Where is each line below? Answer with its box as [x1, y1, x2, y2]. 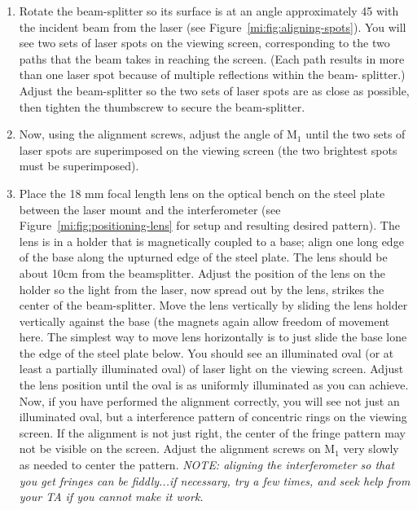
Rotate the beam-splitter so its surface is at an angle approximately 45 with [19, 2, 399, 19]
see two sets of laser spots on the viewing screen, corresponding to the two [19, 34, 390, 51]
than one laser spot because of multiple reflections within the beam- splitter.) [19, 66, 406, 83]
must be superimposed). [19, 157, 139, 174]
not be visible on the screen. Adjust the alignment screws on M [19, 440, 336, 457]
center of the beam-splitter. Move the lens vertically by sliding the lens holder [19, 297, 408, 314]
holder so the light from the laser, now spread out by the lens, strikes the [19, 280, 384, 297]
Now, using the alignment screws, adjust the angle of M [19, 125, 297, 143]
